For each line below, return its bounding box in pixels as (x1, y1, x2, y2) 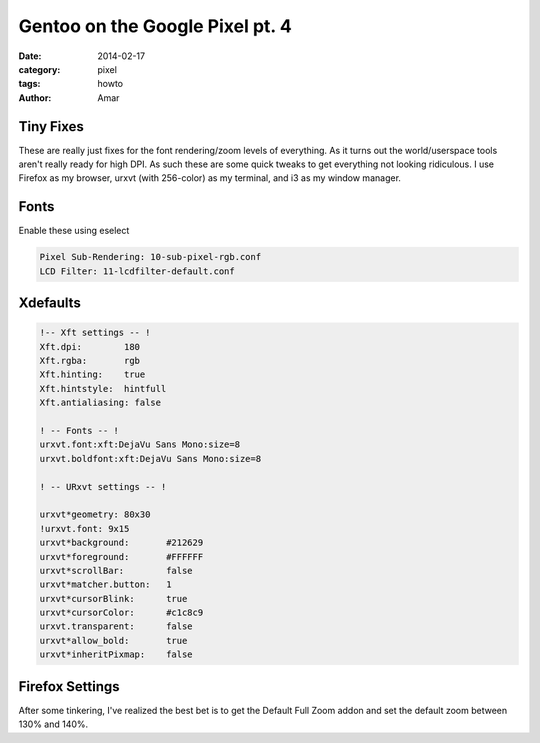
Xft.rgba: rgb (39, 355, 140, 367)
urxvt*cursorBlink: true (39, 593, 188, 604)
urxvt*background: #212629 (39, 537, 204, 549)
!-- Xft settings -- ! (39, 327, 151, 339)
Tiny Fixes (18, 118, 85, 135)
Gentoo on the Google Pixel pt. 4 (18, 15, 292, 37)
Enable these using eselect (18, 225, 130, 237)
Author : (18, 91, 52, 104)
